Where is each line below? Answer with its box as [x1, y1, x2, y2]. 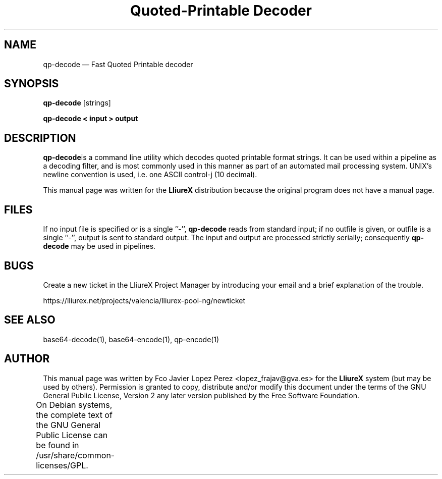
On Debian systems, [36, 399, 113, 410]
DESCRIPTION [4, 131, 76, 144]
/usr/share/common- [36, 450, 115, 460]
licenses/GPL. [36, 460, 88, 470]
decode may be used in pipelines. [43, 242, 156, 251]
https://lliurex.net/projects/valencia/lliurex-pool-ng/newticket [43, 296, 246, 305]
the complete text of [36, 409, 113, 420]
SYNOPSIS [4, 77, 59, 90]
